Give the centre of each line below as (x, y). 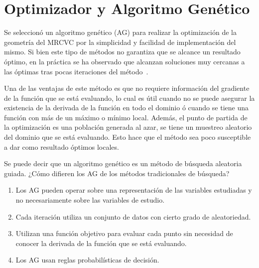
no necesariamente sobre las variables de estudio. (90, 200)
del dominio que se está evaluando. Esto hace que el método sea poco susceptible (128, 137)
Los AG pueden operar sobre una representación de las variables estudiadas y (134, 190)
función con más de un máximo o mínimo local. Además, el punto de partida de (126, 117)
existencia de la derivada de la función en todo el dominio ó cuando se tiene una (126, 108)
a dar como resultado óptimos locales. (62, 146)
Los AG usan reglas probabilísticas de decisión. (87, 260)
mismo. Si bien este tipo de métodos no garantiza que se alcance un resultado (122, 52)
